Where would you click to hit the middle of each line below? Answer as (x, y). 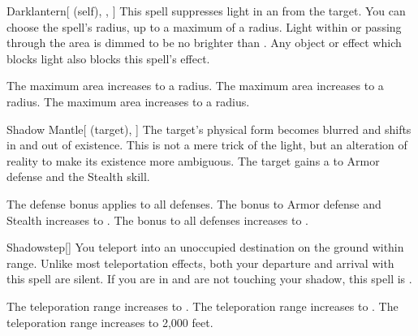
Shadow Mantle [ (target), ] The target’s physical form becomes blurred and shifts (209, 129)
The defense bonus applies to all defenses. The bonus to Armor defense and (194, 203)
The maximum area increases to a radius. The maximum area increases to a (195, 86)
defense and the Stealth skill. (78, 177)
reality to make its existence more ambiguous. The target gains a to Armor (193, 160)
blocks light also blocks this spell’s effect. (108, 58)
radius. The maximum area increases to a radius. (128, 101)
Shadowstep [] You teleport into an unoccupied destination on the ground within (205, 247)
